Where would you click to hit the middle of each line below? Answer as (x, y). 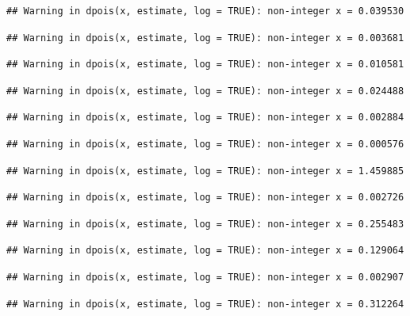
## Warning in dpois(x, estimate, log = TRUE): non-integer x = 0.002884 (205, 118)
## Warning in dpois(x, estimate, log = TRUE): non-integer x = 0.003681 (205, 38)
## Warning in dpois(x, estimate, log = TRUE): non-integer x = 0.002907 (205, 277)
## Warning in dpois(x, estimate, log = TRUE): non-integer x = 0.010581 (205, 65)
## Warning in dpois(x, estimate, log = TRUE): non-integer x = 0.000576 (205, 144)
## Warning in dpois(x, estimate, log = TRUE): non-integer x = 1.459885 (205, 171)
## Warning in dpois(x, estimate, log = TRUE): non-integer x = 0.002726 (205, 198)
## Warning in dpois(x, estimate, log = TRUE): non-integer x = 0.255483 (205, 224)
